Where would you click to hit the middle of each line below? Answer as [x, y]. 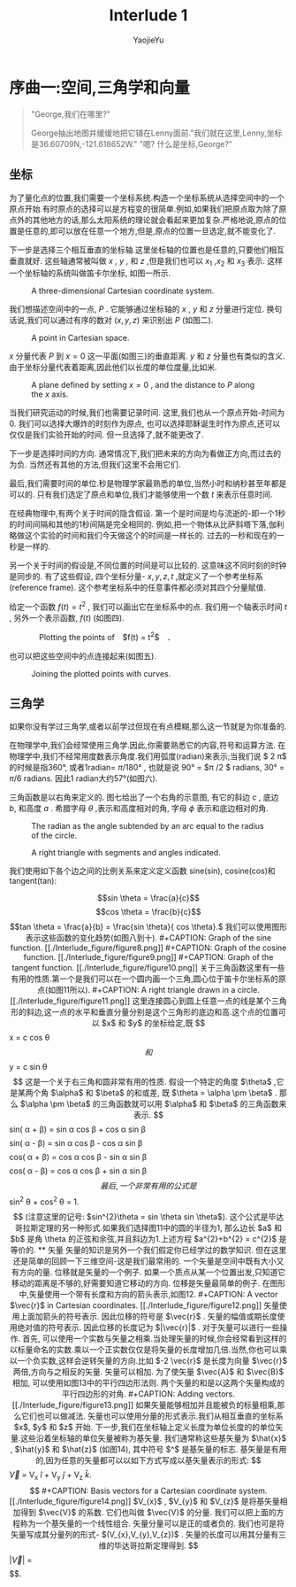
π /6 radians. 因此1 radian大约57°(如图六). [83, 778]
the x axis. [50, 394]
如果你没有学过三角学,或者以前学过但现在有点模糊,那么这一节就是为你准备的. [148, 726]
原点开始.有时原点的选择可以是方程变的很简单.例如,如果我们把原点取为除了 [144, 208]
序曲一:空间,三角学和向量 [99, 87]
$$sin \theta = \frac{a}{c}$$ [148, 898]
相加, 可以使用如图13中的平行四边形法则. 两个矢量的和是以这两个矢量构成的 [148, 1383]
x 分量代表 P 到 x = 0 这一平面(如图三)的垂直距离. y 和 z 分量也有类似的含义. [147, 356]
